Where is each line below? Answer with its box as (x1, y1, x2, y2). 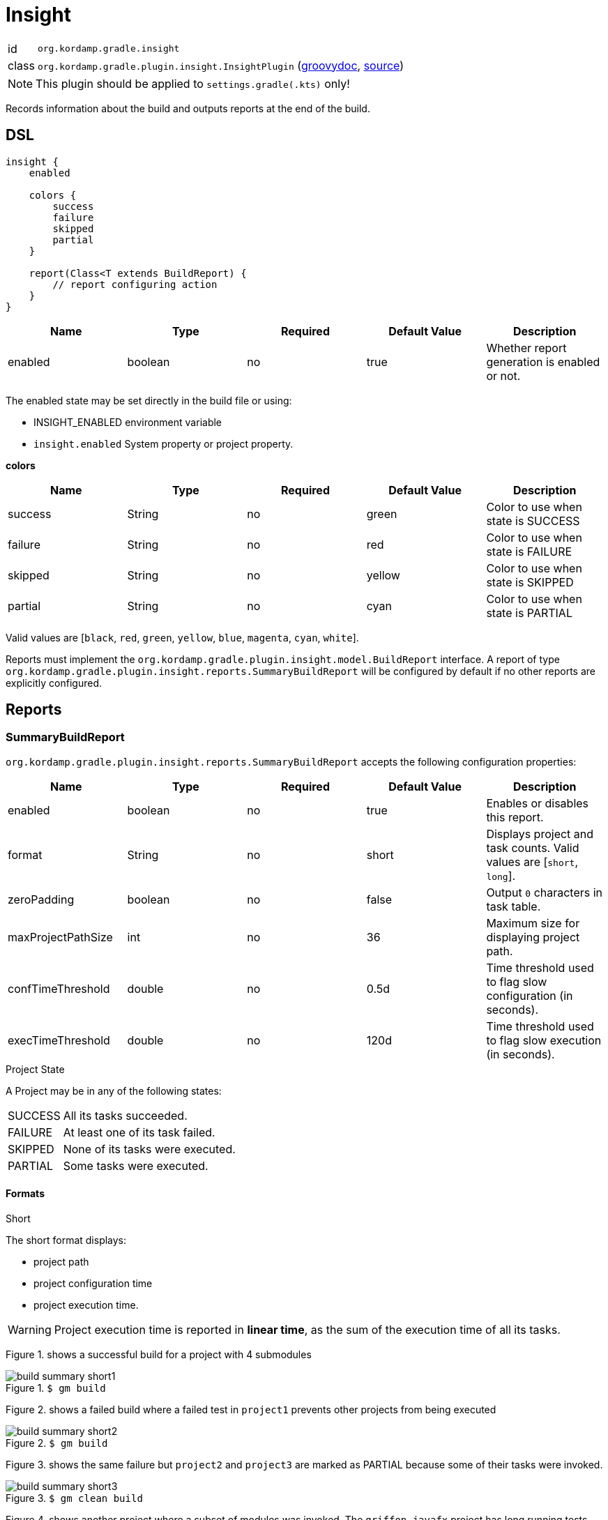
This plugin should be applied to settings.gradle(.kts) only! (36, 76, 350, 91)
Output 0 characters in (486, 885, 603, 899)
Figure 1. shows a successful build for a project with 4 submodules (6, 1348, 312, 1361)
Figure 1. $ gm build (6, 1382, 106, 1394)
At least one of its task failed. (63, 1125, 215, 1139)
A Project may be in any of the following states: (6, 1084, 222, 1097)
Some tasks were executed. (63, 1158, 208, 1173)
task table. (486, 899, 541, 913)
